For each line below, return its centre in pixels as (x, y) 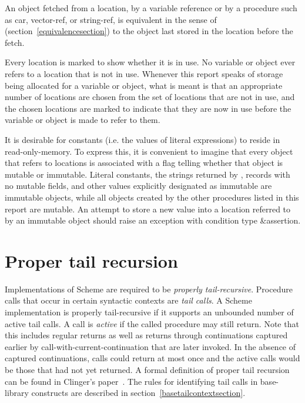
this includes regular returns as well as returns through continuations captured (146, 335)
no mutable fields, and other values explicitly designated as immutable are (138, 186)
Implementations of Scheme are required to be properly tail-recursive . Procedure (149, 289)
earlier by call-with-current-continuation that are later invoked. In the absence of (150, 346)
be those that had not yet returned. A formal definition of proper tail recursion (147, 369)
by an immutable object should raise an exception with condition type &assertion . (153, 220)
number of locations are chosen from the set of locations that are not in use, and (150, 97)
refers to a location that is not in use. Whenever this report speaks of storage (144, 73)
